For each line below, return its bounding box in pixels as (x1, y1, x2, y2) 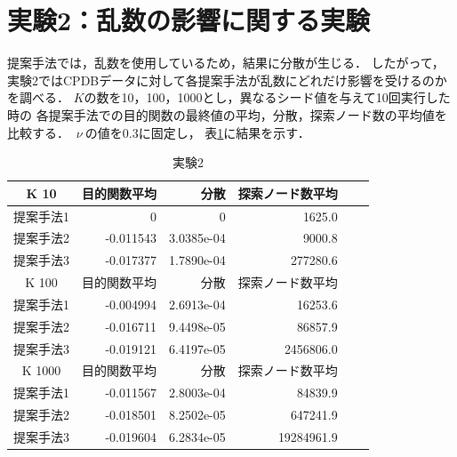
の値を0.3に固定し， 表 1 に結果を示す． (84, 123, 310, 141)
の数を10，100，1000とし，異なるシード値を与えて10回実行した (84, 88, 451, 107)
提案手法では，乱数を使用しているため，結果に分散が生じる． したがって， (7, 53, 445, 72)
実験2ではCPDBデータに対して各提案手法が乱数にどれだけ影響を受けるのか (7, 70, 447, 89)
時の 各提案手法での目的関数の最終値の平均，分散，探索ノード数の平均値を (7, 105, 447, 124)
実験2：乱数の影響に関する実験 (7, 2, 371, 38)
